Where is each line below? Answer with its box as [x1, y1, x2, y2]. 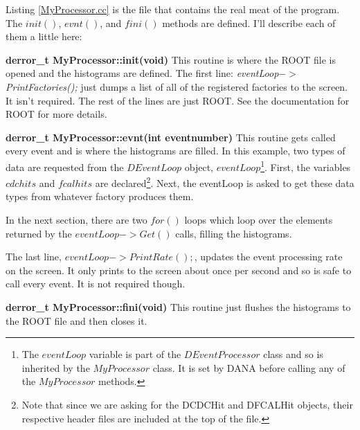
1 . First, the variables [260, 157, 351, 174]
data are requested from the [6, 159, 124, 174]
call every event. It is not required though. [6, 276, 186, 291]
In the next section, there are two [6, 213, 147, 227]
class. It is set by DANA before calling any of [152, 360, 345, 375]
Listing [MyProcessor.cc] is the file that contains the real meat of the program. [6, 2, 340, 16]
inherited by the [21, 360, 90, 375]
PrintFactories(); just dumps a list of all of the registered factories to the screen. [6, 79, 348, 93]
